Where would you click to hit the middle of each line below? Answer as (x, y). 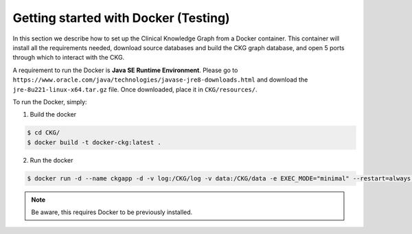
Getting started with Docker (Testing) (121, 18)
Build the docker (53, 115)
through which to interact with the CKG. (69, 58)
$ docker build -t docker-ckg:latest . (94, 142)
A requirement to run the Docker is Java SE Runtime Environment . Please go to (125, 70)
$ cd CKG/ (44, 133)
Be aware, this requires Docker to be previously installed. (112, 212)
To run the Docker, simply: (50, 102)
